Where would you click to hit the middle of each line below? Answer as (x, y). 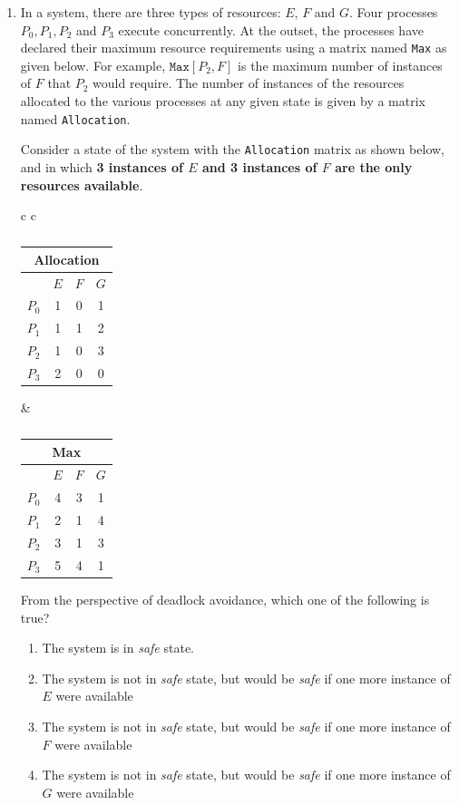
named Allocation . (75, 118)
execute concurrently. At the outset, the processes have (271, 29)
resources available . (82, 184)
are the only (374, 166)
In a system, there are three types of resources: (151, 12)
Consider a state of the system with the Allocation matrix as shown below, (233, 149)
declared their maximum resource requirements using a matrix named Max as (234, 48)
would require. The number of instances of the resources (249, 83)
